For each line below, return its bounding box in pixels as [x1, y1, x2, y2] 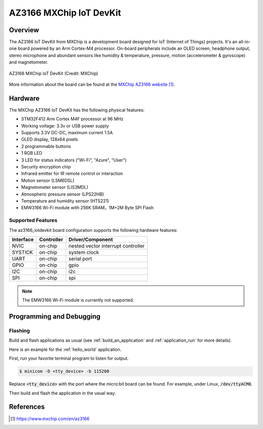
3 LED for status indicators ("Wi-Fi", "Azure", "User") [21, 157, 127, 163]
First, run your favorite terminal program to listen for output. [9, 355, 129, 361]
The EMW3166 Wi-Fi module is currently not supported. [22, 297, 134, 303]
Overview [9, 26, 39, 34]
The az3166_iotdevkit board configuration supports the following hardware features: [9, 227, 178, 233]
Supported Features [9, 217, 58, 224]
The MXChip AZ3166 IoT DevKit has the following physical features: [9, 107, 145, 113]
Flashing [9, 327, 30, 334]
